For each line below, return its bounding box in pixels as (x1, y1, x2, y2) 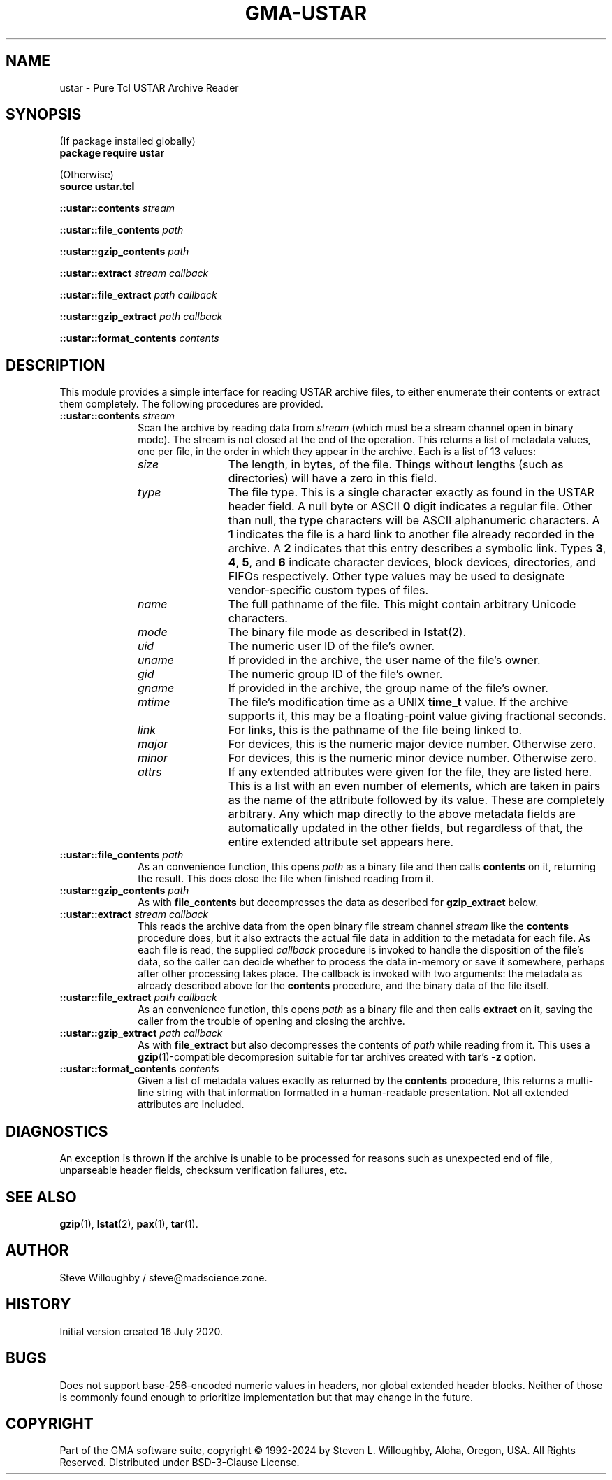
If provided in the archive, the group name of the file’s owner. (228, 681, 548, 696)
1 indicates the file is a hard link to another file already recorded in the (228, 527, 595, 542)
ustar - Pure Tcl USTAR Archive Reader (59, 81, 239, 94)
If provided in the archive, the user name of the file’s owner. (228, 653, 541, 668)
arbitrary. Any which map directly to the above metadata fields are (228, 807, 576, 821)
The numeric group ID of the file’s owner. (228, 667, 443, 682)
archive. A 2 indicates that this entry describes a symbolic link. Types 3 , (228, 541, 606, 556)
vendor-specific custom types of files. (228, 583, 429, 598)
